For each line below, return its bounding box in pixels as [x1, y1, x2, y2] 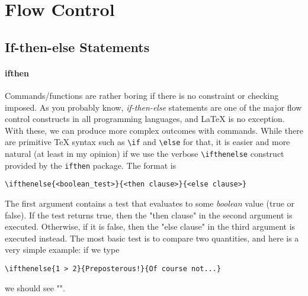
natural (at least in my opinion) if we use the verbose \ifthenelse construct [5, 147, 284, 159]
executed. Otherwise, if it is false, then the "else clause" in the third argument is [5, 220, 296, 233]
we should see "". [5, 281, 65, 294]
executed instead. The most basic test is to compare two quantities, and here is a [5, 231, 299, 244]
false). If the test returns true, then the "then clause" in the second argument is [5, 208, 293, 221]
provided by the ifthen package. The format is [5, 159, 177, 171]
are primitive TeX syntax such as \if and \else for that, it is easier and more [5, 136, 290, 148]
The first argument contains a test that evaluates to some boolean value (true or [5, 197, 295, 209]
